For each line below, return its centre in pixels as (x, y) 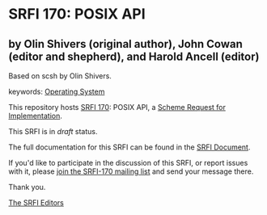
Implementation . (36, 116)
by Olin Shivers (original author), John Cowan (125, 44)
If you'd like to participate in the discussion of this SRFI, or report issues (128, 163)
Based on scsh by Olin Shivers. (60, 76)
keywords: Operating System (57, 91)
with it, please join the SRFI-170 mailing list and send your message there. (131, 171)
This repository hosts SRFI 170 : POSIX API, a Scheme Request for (117, 107)
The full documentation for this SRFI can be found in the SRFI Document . (129, 147)
